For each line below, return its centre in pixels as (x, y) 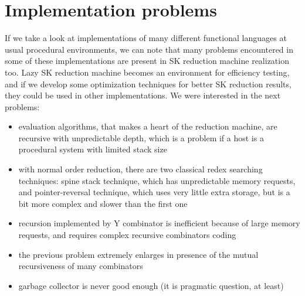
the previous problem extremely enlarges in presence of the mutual (138, 254)
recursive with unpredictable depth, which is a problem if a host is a (141, 137)
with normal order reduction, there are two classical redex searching (140, 169)
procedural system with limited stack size (93, 149)
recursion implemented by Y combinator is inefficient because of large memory (159, 223)
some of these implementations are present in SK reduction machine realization (147, 61)
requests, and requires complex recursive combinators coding (127, 235)
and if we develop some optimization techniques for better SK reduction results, (148, 84)
